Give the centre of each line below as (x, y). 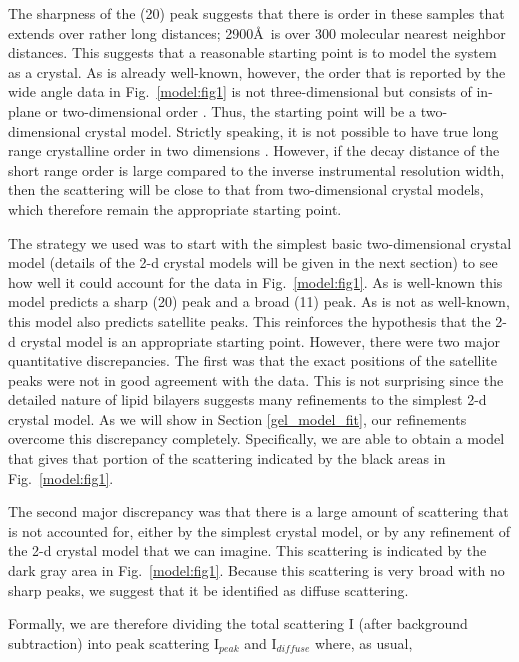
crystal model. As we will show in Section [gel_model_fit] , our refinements (237, 418)
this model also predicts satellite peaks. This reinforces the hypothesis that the (249, 320)
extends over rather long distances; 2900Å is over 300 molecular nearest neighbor (257, 32)
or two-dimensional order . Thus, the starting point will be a (230, 110)
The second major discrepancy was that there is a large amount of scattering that (258, 511)
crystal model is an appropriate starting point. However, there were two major (260, 340)
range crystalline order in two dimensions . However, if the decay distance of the (254, 150)
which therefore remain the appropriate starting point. (175, 208)
